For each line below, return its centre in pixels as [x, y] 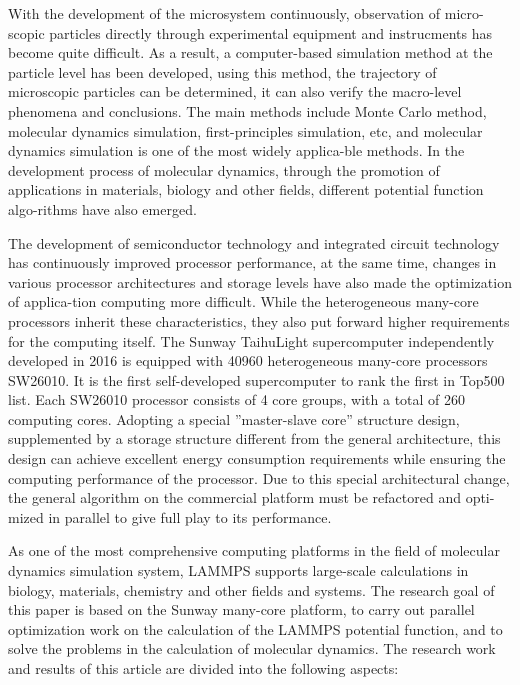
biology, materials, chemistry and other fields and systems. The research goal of [251, 589]
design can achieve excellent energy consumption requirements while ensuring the [257, 458]
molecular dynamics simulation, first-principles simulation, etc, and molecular [245, 130]
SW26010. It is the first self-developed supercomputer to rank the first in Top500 [256, 379]
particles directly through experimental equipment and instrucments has [270, 32]
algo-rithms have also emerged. [102, 208]
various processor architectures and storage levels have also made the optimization [260, 281]
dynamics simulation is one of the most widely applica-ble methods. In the [236, 150]
